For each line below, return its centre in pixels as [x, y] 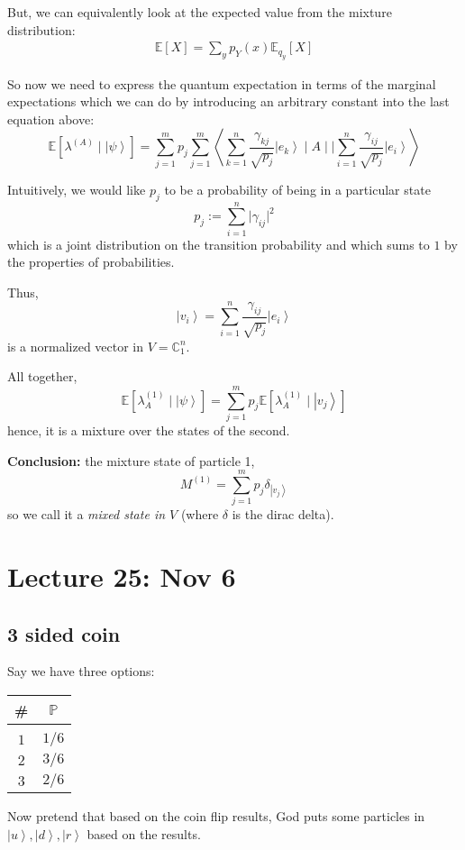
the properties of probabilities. [91, 262]
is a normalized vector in [76, 346]
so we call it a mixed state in [87, 514]
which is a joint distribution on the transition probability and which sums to [219, 244]
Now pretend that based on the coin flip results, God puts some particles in [216, 816]
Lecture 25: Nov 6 [122, 576]
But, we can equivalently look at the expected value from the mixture [200, 12]
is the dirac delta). [283, 514]
